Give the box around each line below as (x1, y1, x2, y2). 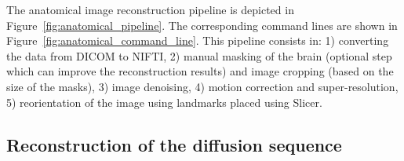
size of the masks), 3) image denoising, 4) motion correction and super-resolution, (6, 78, 399, 94)
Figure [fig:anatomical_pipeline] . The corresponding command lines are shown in (6, 16, 398, 33)
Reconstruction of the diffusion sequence (6, 132, 342, 156)
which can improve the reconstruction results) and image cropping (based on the (6, 63, 394, 79)
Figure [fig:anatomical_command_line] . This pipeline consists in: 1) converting (6, 32, 389, 49)
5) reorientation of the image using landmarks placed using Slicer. (6, 93, 322, 110)
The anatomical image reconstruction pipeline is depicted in (6, 2, 294, 17)
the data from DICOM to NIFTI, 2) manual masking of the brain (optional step (6, 47, 392, 64)
